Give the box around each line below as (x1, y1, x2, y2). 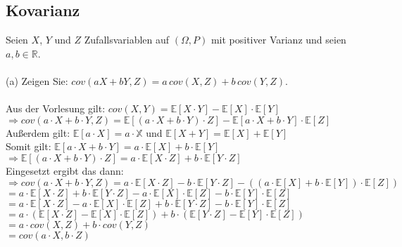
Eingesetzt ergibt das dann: (6, 163, 124, 178)
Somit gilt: (6, 139, 51, 154)
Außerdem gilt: (6, 125, 70, 140)
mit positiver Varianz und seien (211, 32, 346, 47)
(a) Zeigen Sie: (6, 73, 68, 88)
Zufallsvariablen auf (84, 32, 170, 47)
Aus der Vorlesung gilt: (6, 101, 106, 116)
